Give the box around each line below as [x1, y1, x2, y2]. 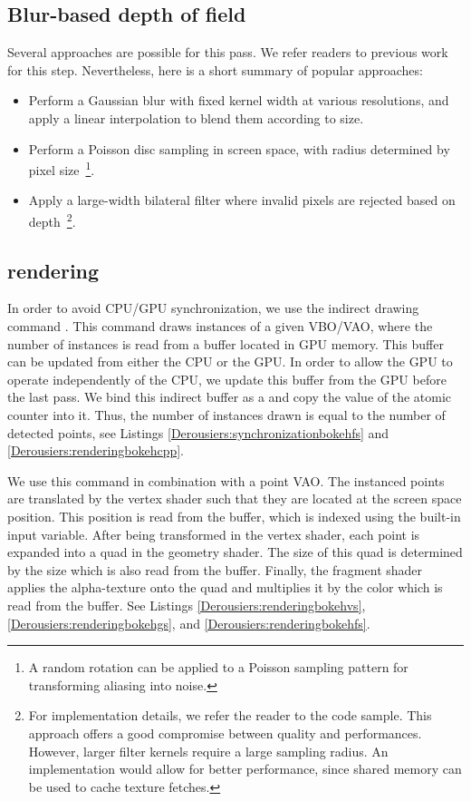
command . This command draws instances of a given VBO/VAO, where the [7, 317, 433, 336]
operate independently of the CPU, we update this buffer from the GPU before [7, 369, 447, 388]
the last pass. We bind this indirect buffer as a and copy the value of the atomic [7, 387, 452, 406]
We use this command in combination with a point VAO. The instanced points [7, 471, 445, 490]
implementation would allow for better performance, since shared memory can [28, 759, 462, 778]
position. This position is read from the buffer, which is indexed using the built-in [7, 507, 461, 525]
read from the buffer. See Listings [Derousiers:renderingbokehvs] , [7, 595, 366, 614]
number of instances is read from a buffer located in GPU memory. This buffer [7, 334, 444, 353]
